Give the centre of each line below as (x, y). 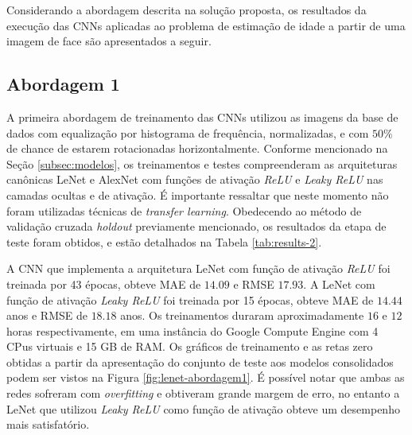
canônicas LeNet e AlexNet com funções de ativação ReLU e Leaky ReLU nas (195, 179)
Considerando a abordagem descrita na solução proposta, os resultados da (187, 10)
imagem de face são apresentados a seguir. (109, 41)
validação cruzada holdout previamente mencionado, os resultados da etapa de (196, 226)
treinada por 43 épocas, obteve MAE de (104, 284)
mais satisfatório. (48, 424)
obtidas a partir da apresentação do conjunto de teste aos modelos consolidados (200, 361)
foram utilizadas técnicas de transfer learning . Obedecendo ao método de (184, 210)
